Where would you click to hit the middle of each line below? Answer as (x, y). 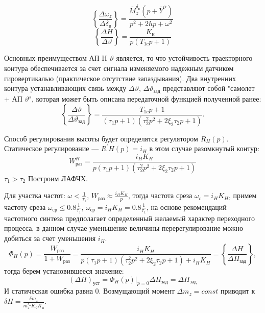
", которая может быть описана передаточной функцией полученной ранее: (145, 98)
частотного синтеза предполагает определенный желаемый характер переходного (129, 218)
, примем (243, 195)
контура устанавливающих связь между (65, 88)
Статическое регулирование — (52, 148)
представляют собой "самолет (209, 88)
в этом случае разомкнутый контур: (204, 148)
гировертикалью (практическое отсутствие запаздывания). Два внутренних (120, 78)
